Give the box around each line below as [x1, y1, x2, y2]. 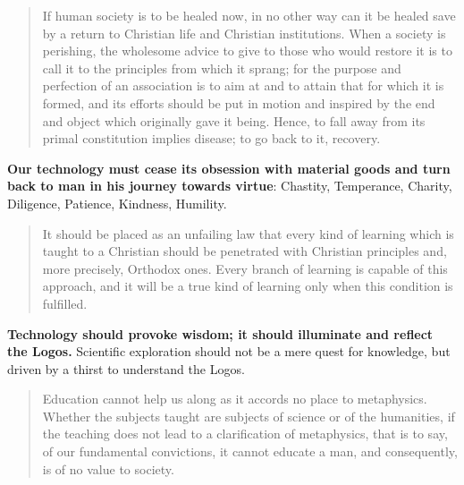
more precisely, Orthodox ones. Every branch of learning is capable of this [42, 259, 448, 277]
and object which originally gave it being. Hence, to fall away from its [42, 111, 426, 130]
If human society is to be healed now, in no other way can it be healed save [42, 6, 456, 24]
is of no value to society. [42, 459, 174, 478]
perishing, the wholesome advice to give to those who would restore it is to [42, 41, 452, 60]
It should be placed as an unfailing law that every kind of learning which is [42, 224, 454, 242]
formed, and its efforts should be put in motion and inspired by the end [42, 93, 435, 112]
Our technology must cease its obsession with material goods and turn [7, 158, 451, 177]
